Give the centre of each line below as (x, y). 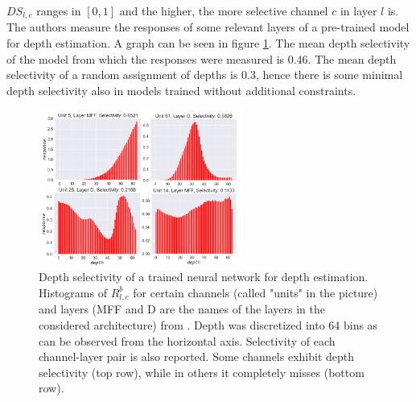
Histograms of (73, 292)
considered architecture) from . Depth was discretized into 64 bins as (208, 325)
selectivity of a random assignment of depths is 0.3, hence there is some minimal (205, 75)
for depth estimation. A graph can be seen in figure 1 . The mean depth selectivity (208, 43)
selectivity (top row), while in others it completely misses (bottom (202, 372)
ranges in (59, 10)
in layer (358, 10)
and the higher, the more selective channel (224, 10)
